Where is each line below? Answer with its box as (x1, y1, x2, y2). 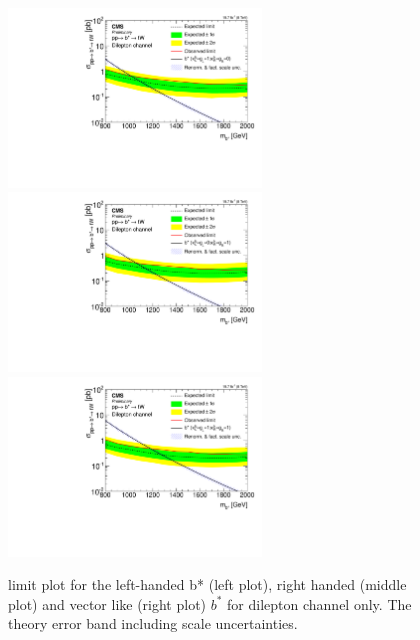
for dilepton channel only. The (227, 593, 412, 614)
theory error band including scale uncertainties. (8, 613, 298, 634)
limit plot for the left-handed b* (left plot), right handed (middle (8, 574, 407, 595)
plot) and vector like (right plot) (8, 593, 207, 614)
